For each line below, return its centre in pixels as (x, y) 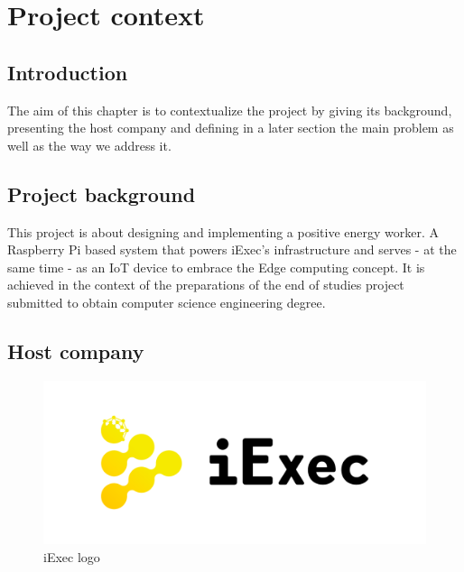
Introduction (68, 72)
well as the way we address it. (89, 145)
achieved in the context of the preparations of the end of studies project (206, 285)
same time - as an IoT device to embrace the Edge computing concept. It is (216, 267)
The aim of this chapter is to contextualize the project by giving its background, (230, 110)
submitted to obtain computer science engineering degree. (167, 302)
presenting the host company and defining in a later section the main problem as (231, 128)
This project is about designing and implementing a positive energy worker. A (223, 231)
